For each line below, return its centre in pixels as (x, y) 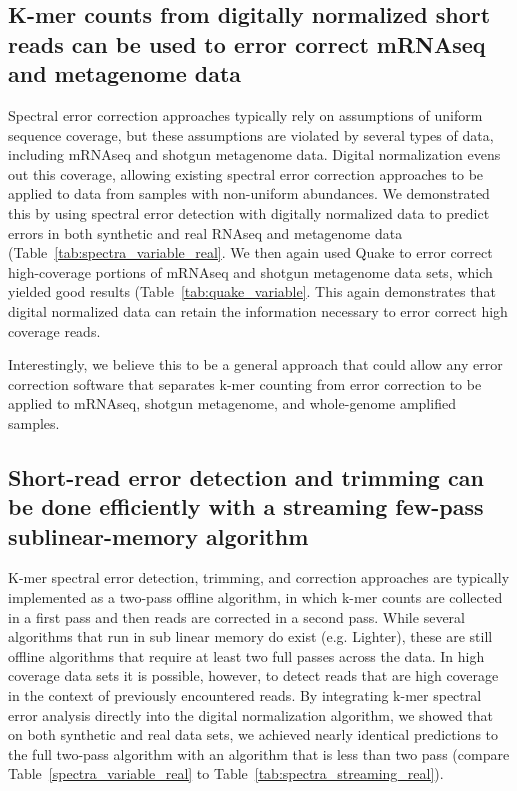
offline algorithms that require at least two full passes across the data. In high (246, 655)
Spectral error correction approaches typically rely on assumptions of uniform (245, 114)
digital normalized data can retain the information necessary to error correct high (258, 310)
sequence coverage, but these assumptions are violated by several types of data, (251, 134)
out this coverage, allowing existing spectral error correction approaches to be (246, 173)
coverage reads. (54, 330)
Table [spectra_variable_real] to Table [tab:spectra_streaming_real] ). (226, 773)
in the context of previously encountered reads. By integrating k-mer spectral (245, 695)
